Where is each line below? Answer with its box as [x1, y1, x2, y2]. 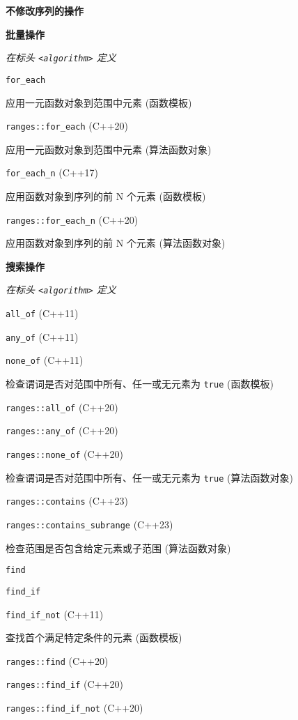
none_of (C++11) [6, 353, 84, 367]
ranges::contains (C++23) [6, 493, 128, 508]
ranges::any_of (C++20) [6, 423, 118, 438]
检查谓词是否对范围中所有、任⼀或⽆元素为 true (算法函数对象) [6, 470, 293, 484]
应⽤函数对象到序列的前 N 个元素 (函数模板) [6, 189, 206, 203]
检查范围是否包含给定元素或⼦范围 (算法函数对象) [6, 540, 231, 555]
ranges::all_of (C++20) [6, 399, 118, 414]
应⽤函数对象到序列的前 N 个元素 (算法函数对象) [6, 236, 226, 250]
